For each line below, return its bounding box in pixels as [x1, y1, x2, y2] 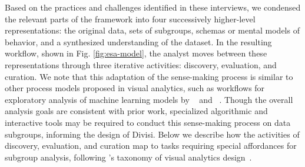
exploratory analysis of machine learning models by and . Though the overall [5, 93, 293, 105]
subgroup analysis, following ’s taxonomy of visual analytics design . [5, 151, 252, 163]
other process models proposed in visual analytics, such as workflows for [5, 82, 265, 94]
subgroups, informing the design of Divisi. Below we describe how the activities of [5, 128, 300, 140]
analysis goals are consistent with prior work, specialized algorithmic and [5, 105, 268, 117]
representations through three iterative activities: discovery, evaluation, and [5, 58, 277, 71]
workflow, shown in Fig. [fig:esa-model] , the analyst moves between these [5, 47, 267, 59]
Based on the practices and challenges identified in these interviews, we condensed [5, 1, 301, 13]
